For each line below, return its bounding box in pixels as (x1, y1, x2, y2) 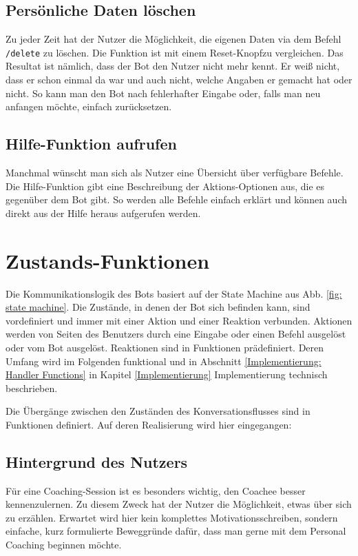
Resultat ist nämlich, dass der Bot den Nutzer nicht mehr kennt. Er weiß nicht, (6, 59, 340, 73)
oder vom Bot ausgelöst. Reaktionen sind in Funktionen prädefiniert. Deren (6, 340, 324, 354)
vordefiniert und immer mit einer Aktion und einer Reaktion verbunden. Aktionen (6, 313, 352, 327)
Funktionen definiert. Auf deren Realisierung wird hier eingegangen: (6, 417, 292, 431)
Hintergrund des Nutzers (6, 451, 188, 472)
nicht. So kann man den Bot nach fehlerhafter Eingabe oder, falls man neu (6, 85, 321, 100)
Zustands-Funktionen (6, 246, 210, 274)
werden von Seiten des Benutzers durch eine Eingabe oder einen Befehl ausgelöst (6, 327, 346, 341)
